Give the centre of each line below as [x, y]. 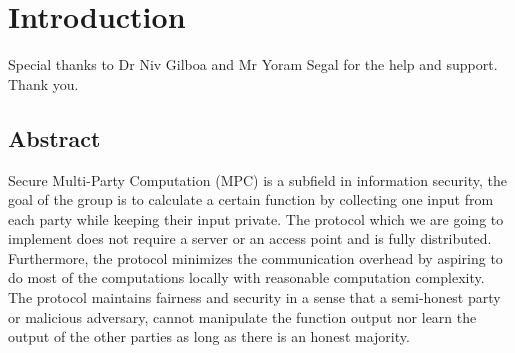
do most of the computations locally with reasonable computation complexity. [246, 277]
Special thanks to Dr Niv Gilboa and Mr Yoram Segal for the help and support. [253, 64]
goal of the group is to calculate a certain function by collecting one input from [251, 199]
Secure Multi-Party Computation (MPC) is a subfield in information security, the [257, 179]
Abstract [54, 137]
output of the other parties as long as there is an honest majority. [209, 336]
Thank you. [43, 83]
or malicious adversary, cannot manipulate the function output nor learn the [242, 316]
